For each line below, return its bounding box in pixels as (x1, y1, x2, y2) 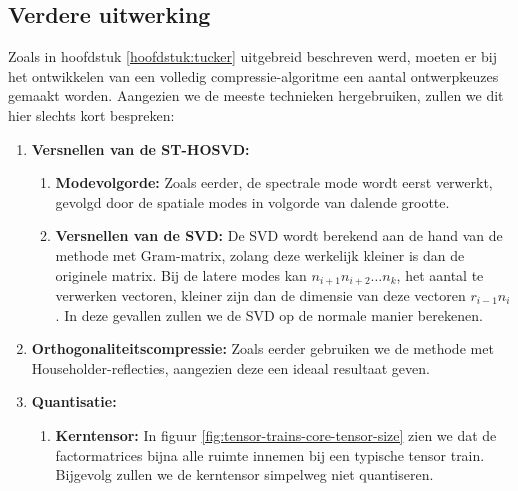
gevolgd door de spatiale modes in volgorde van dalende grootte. (55, 191, 450, 212)
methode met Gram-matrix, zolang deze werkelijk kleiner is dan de (55, 244, 465, 265)
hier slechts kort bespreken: (8, 104, 175, 125)
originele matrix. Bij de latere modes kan (55, 264, 307, 285)
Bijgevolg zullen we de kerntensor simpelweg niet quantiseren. (55, 464, 434, 485)
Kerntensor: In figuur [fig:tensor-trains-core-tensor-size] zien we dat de (55, 424, 497, 445)
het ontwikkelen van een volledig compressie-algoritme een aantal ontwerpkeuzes (8, 65, 499, 86)
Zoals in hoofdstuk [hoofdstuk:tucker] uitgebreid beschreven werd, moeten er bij (8, 46, 498, 67)
